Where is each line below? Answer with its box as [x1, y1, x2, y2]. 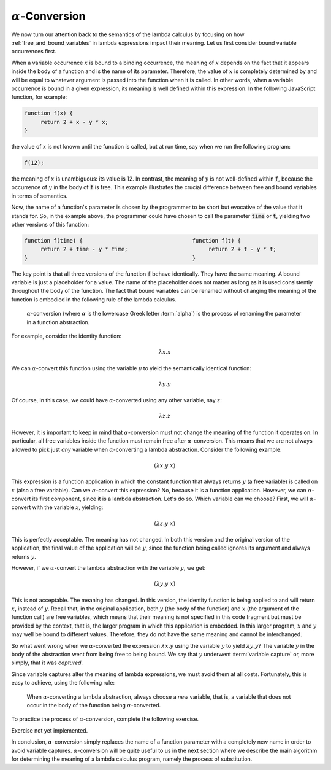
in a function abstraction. [26, 318, 90, 325]
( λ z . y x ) [154, 519, 176, 527]
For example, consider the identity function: [11, 332, 122, 340]
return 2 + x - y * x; [40, 119, 108, 125]
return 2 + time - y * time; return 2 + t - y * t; [40, 246, 277, 253]
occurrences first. [11, 48, 56, 55]
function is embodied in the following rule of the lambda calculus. [11, 295, 177, 303]
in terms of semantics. [11, 192, 68, 200]
